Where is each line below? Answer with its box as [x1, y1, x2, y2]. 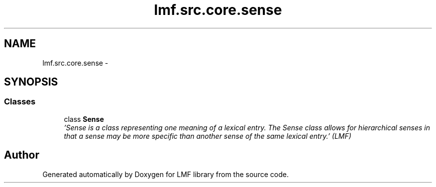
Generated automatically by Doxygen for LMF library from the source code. [42, 170, 289, 179]
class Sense [64, 114, 104, 123]
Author [4, 149, 39, 162]
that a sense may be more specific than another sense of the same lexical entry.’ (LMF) [64, 131, 351, 140]
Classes [4, 96, 36, 107]
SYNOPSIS [4, 76, 58, 89]
